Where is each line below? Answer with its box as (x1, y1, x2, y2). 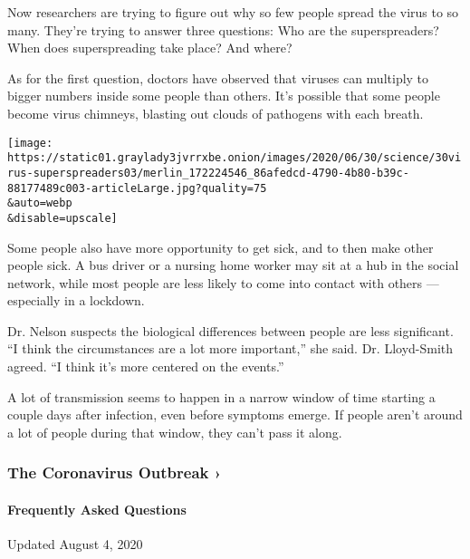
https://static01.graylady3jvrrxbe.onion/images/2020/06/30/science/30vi (7, 151, 462, 165)
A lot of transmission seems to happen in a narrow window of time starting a (7, 387, 436, 406)
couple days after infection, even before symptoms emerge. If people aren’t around (7, 405, 463, 424)
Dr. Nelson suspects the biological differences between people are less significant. (7, 321, 454, 340)
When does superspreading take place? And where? (7, 38, 293, 57)
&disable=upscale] (7, 211, 118, 225)
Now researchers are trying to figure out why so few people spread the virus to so (7, 3, 459, 21)
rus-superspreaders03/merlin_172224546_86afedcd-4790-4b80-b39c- (7, 166, 409, 179)
